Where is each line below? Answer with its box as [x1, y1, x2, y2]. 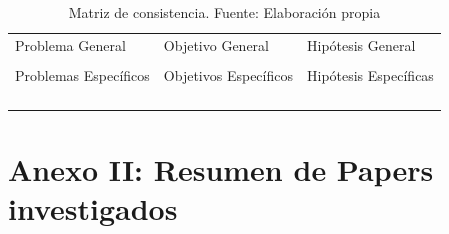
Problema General [15, 34, 126, 55]
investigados [8, 188, 178, 229]
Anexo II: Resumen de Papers [8, 149, 434, 190]
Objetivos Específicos [163, 64, 293, 85]
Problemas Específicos [15, 64, 150, 85]
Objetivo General [163, 34, 269, 55]
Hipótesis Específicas [306, 64, 434, 85]
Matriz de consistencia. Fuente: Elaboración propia [68, 2, 381, 22]
